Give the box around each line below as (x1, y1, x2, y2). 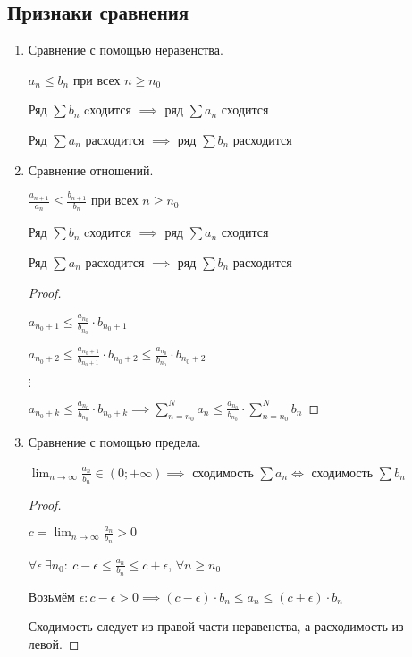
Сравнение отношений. (28, 160, 154, 179)
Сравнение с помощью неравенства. (28, 40, 223, 59)
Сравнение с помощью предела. (28, 433, 201, 451)
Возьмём (28, 586, 75, 605)
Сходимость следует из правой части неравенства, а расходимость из (28, 617, 404, 636)
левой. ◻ (28, 634, 80, 653)
